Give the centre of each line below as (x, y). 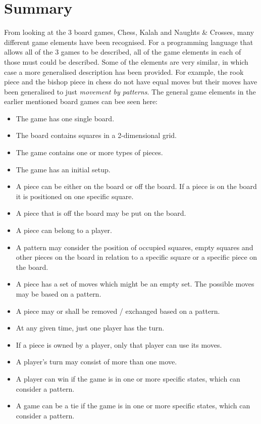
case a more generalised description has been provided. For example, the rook (124, 72)
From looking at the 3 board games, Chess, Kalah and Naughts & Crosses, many (129, 32)
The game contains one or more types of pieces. (89, 152)
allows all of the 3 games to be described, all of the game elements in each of (123, 52)
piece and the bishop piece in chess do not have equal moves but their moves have (131, 82)
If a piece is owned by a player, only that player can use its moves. (119, 344)
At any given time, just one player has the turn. (90, 328)
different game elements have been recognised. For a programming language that (129, 42)
